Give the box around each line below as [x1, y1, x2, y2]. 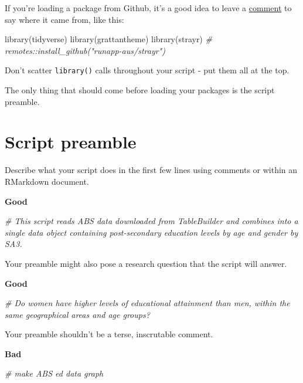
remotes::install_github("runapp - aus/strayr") [5, 44, 165, 56]
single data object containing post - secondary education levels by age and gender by [5, 226, 298, 238]
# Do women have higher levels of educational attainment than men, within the [5, 297, 290, 309]
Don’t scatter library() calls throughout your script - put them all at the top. [5, 64, 290, 76]
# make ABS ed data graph [5, 367, 104, 379]
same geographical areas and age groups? [5, 308, 150, 320]
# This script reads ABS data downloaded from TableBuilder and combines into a [5, 215, 298, 227]
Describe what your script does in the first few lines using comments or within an [5, 164, 298, 176]
